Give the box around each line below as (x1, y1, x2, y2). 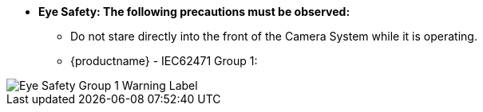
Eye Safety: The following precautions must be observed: (38, 5, 350, 18)
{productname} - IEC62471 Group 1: (70, 54, 258, 68)
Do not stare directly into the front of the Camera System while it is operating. (70, 29, 477, 43)
